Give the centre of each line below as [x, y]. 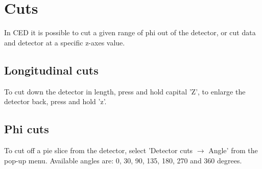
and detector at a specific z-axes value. [65, 42]
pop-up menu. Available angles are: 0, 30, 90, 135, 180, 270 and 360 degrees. [123, 160]
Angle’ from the [233, 150]
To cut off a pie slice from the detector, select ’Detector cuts [99, 150]
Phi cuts [27, 129]
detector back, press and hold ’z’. [55, 101]
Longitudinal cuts [51, 70]
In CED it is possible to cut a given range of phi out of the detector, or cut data [130, 32]
